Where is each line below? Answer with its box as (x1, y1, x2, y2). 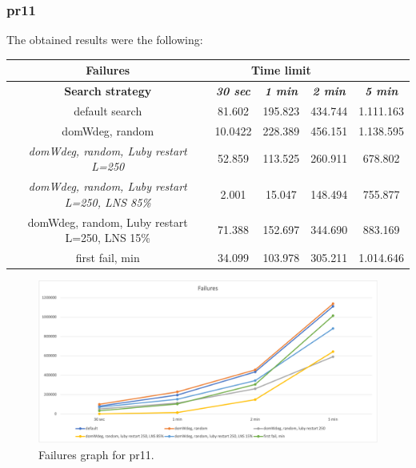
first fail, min (75, 249, 140, 265)
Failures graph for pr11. (38, 446, 154, 462)
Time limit (250, 62, 311, 79)
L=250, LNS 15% (65, 229, 151, 246)
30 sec (215, 83, 251, 99)
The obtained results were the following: (6, 31, 203, 48)
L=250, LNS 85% (64, 193, 151, 210)
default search (74, 103, 142, 119)
